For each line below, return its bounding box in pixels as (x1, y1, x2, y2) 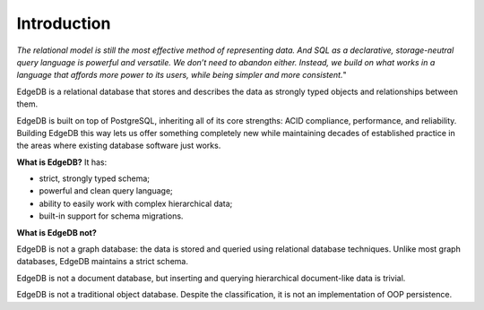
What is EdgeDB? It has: (16, 157, 108, 168)
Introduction (16, 13, 111, 33)
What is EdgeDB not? (16, 227, 98, 237)
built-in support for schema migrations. (39, 211, 184, 221)
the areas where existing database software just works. (16, 140, 221, 151)
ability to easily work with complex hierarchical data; (39, 198, 233, 209)
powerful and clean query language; (39, 185, 174, 196)
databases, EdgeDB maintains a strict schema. (16, 256, 188, 267)
